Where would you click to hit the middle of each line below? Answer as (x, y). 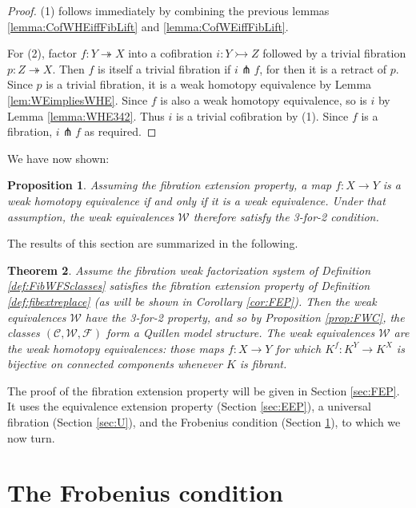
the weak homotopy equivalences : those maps (116, 348)
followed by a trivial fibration (334, 53)
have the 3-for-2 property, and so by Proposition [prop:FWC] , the (245, 317)
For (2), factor (42, 53)
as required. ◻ (120, 131)
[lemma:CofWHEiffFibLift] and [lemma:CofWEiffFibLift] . (148, 26)
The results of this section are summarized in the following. (153, 243)
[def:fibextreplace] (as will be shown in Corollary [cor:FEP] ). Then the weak (192, 301)
